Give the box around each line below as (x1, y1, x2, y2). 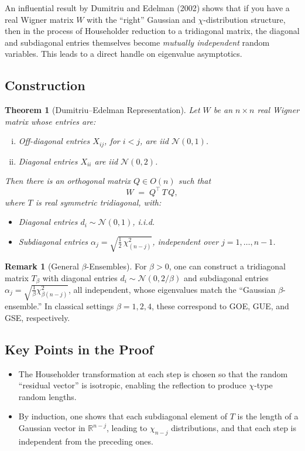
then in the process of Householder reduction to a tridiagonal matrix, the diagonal (5, 25, 300, 37)
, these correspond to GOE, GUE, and (151, 300, 289, 312)
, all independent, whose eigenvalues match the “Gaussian (68, 283, 276, 295)
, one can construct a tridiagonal (169, 259, 286, 272)
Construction (5, 76, 85, 94)
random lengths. (18, 390, 77, 402)
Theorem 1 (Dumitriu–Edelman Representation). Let (5, 104, 200, 116)
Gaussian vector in (18, 422, 85, 433)
